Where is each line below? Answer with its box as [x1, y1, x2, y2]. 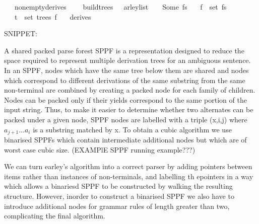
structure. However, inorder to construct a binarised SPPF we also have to [4, 190, 234, 201]
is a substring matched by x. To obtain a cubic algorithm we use [33, 124, 232, 134]
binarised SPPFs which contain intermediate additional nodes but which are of [4, 134, 247, 144]
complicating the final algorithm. [4, 210, 105, 221]
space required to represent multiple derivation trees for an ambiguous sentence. [4, 55, 251, 65]
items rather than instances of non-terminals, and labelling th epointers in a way [4, 171, 253, 181]
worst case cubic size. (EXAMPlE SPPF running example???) [4, 144, 196, 155]
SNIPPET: [4, 28, 37, 39]
